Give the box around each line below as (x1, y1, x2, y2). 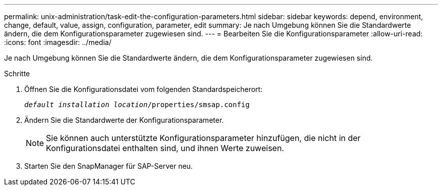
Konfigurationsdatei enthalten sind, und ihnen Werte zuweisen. (46, 143, 284, 153)
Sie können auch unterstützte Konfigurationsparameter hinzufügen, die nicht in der (46, 133, 361, 143)
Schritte (4, 69, 30, 78)
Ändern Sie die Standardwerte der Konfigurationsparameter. (24, 116, 224, 124)
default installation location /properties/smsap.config (24, 101, 250, 109)
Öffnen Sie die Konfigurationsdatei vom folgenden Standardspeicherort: (24, 85, 263, 93)
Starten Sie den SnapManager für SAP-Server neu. (24, 162, 193, 170)
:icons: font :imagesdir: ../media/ (4, 38, 112, 46)
